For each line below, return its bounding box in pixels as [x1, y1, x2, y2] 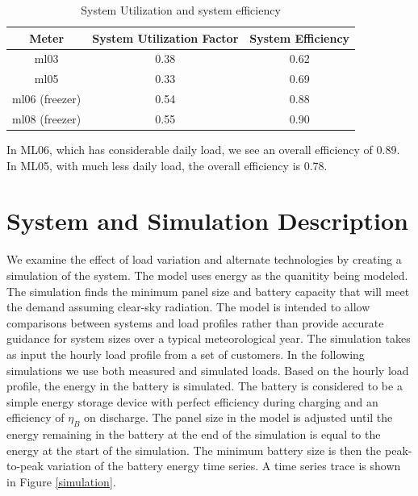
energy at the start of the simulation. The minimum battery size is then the [6, 441, 382, 458]
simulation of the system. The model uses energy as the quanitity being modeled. [6, 266, 408, 283]
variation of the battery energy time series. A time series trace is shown [47, 457, 401, 474]
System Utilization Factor [92, 29, 239, 46]
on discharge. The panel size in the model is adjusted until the [84, 409, 393, 426]
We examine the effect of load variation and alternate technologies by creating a [6, 251, 402, 268]
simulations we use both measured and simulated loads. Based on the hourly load [6, 361, 409, 378]
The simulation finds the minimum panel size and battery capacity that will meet [6, 282, 410, 299]
